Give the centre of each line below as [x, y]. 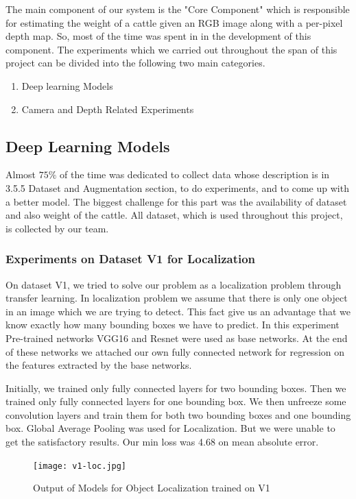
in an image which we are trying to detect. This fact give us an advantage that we [178, 311]
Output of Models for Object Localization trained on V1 [152, 488]
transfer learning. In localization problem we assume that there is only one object [177, 298]
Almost [21, 174]
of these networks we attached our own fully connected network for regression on [175, 351]
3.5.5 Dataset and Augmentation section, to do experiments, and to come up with [177, 187]
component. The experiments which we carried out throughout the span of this [171, 49]
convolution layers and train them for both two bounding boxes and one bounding [178, 414]
